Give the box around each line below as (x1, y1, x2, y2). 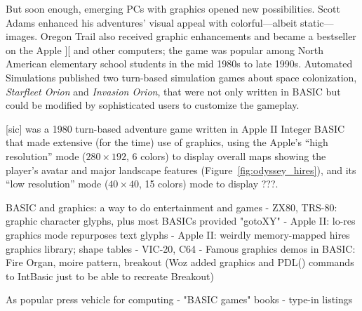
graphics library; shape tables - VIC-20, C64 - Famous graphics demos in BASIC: (6, 241, 356, 256)
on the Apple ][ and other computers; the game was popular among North (6, 42, 323, 57)
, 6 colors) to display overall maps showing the (126, 148, 326, 163)
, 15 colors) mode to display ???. (138, 176, 279, 191)
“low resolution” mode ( (6, 176, 109, 191)
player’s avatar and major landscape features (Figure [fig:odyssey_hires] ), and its (6, 162, 356, 177)
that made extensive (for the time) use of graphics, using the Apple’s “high (6, 135, 328, 150)
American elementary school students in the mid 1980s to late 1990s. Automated (6, 56, 353, 71)
